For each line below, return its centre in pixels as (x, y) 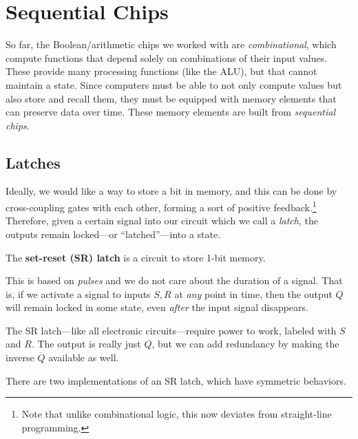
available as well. (84, 357)
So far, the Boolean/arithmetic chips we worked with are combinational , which (171, 44)
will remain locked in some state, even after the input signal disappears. (157, 307)
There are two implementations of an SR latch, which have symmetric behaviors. (176, 380)
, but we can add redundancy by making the (245, 344)
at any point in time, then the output (253, 293)
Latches (33, 162)
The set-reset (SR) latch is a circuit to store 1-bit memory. (136, 257)
